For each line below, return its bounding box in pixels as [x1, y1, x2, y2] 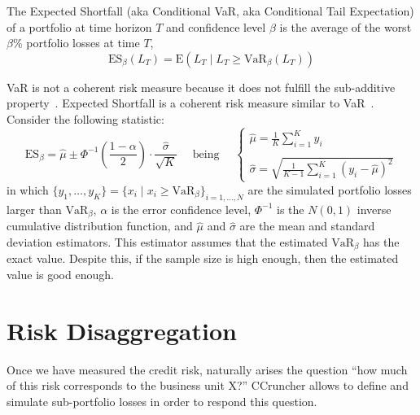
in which [7, 181, 49, 198]
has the [363, 233, 400, 250]
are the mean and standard [239, 217, 375, 234]
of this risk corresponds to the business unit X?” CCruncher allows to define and [7, 377, 409, 394]
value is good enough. [7, 265, 114, 282]
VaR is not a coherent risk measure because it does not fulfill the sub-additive [7, 78, 396, 95]
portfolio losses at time [26, 34, 140, 51]
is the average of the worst [279, 18, 412, 35]
